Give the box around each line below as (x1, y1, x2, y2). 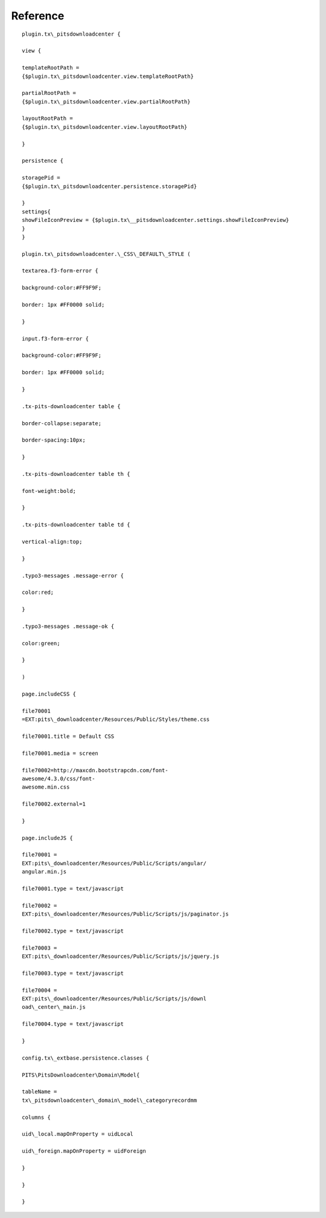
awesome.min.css (22, 784, 70, 790)
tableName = (22, 1089, 57, 1095)
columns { (22, 1113, 51, 1121)
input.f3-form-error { (22, 335, 89, 342)
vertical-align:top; (22, 538, 83, 545)
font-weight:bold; (22, 487, 77, 494)
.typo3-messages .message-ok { (22, 623, 115, 630)
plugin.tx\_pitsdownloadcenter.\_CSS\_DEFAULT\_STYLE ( (22, 250, 191, 257)
